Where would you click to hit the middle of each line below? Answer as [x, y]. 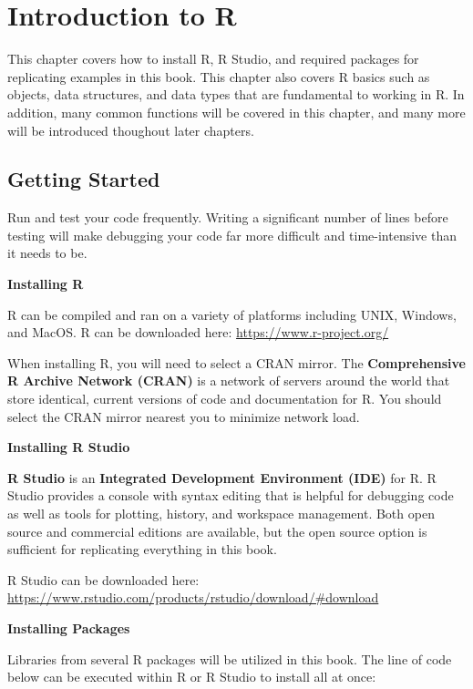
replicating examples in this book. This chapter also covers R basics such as [219, 76]
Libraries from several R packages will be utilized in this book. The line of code [230, 658]
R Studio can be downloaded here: [103, 579]
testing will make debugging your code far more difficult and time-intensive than [232, 235]
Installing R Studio [69, 447]
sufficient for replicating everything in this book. [142, 549]
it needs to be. [47, 253]
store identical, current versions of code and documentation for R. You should [225, 399]
